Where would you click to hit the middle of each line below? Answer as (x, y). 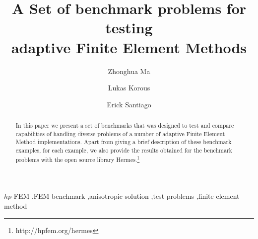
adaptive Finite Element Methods (129, 47)
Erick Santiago (129, 104)
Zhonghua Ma (129, 71)
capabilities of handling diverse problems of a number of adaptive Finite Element (120, 133)
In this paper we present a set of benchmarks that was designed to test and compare (125, 125)
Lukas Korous (129, 88)
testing (129, 28)
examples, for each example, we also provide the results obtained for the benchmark (124, 150)
